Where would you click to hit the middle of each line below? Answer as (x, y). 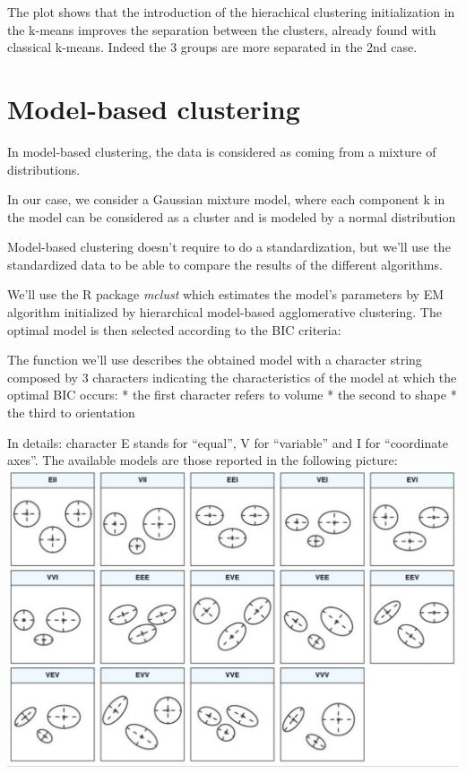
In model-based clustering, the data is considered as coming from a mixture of (222, 151)
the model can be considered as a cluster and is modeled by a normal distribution (232, 216)
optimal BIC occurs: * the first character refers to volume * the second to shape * (232, 395)
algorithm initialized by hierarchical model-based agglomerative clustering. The (224, 312)
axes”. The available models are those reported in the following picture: (203, 460)
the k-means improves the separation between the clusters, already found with (222, 29)
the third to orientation (71, 413)
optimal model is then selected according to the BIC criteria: (174, 329)
